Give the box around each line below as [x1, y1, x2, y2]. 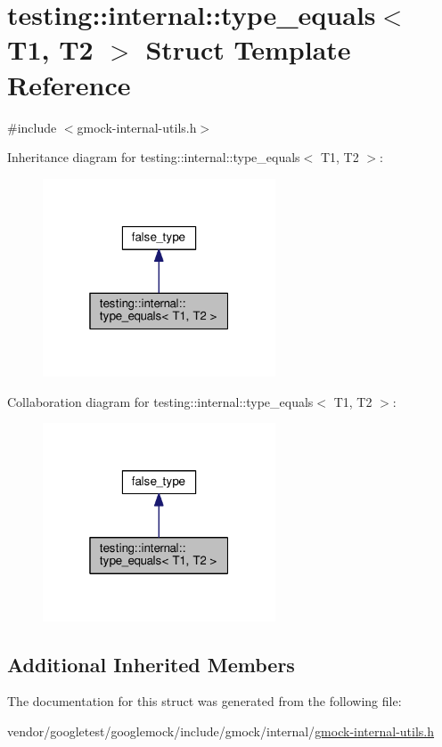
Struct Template [145, 31, 351, 68]
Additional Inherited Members [7, 650, 295, 678]
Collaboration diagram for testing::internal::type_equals [7, 392, 314, 410]
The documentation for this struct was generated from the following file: [7, 692, 402, 710]
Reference [7, 66, 131, 102]
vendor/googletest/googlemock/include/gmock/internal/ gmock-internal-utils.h [7, 721, 435, 740]
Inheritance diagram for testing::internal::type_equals [7, 148, 300, 166]
